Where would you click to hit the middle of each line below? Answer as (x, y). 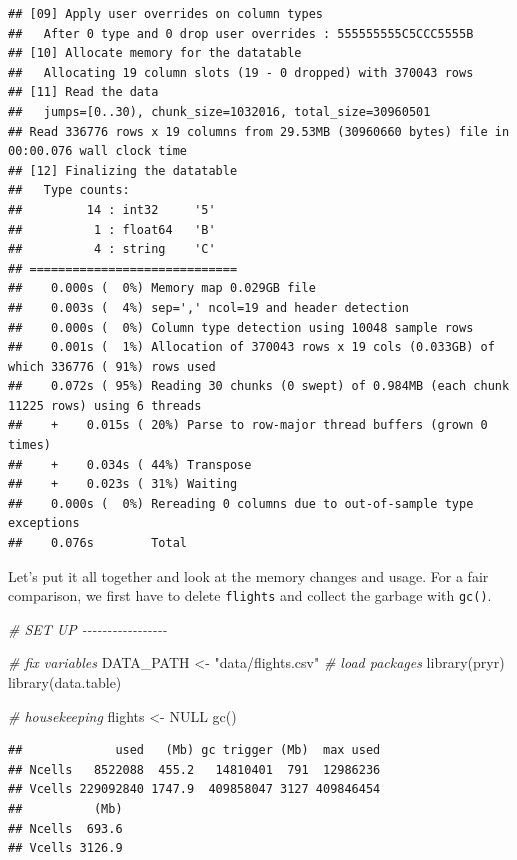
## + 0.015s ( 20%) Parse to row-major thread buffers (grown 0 (248, 425)
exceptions (44, 523)
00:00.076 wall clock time (97, 151)
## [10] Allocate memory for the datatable (155, 53)
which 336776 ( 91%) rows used (112, 366)
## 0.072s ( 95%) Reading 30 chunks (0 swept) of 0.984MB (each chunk (259, 386)
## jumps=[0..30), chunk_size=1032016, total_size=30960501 (219, 111)
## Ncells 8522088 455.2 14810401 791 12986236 (194, 769)
